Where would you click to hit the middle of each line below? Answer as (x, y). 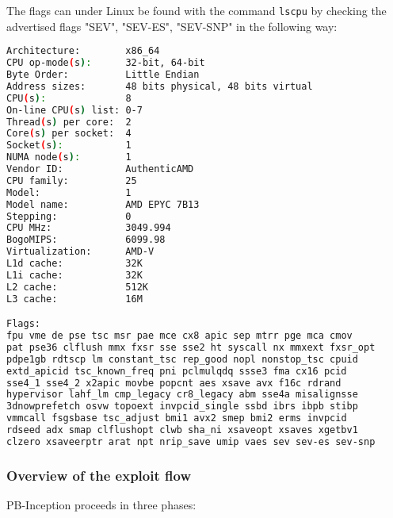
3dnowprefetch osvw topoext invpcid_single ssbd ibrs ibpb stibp (182, 407)
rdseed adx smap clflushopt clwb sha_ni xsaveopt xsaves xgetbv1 (182, 430)
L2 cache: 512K (77, 287)
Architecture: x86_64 (83, 51)
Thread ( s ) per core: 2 (69, 122)
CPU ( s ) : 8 (69, 98)
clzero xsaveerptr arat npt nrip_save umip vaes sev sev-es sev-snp (191, 441)
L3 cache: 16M (74, 299)
